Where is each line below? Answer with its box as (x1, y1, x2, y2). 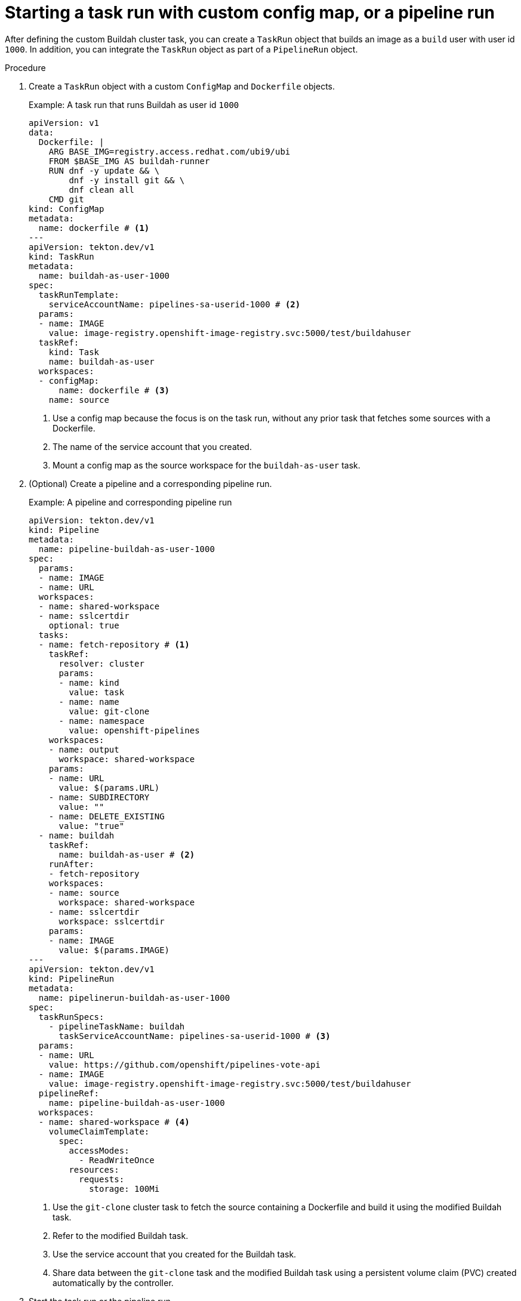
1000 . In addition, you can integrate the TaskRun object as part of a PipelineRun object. (5, 44, 358, 54)
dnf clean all (69, 184, 135, 195)
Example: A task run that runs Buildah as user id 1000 (29, 99, 239, 110)
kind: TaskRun (29, 251, 94, 261)
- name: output (48, 744, 119, 754)
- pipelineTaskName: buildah (48, 1021, 185, 1031)
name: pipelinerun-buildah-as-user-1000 (38, 992, 230, 1003)
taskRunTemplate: (38, 289, 119, 300)
